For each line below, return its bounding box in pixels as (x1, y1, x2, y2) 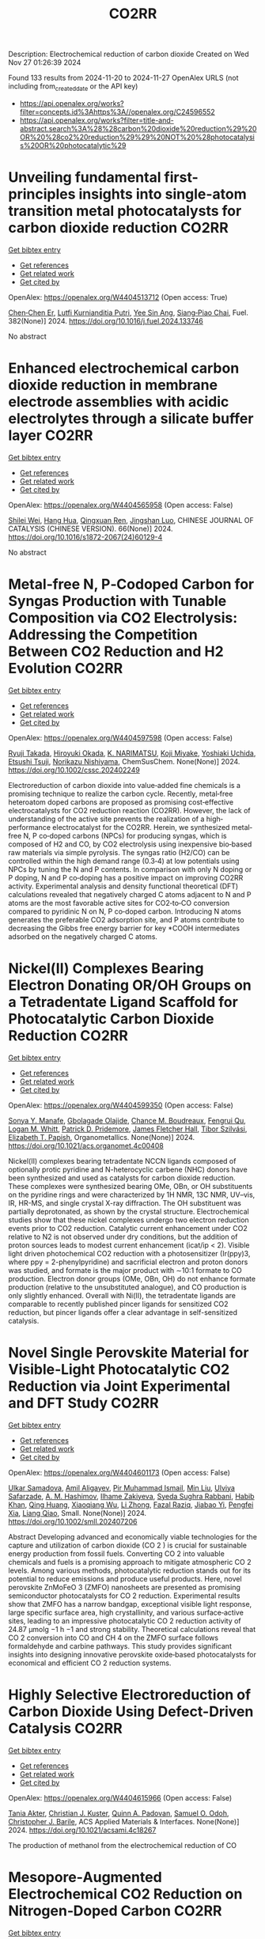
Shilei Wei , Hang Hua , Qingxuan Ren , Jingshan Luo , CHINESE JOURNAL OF (8, 515, 255, 525)
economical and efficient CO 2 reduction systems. (8, 1658, 172, 1668)
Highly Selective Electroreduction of (8, 1686, 252, 1703)
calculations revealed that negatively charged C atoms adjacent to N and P (8, 889, 252, 899)
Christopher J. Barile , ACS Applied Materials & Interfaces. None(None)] (8, 1816, 240, 1826)
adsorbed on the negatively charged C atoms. (8, 931, 158, 941)
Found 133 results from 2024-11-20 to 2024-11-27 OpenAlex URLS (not (8, 73, 239, 83)
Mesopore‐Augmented (8, 1868, 162, 1886)
